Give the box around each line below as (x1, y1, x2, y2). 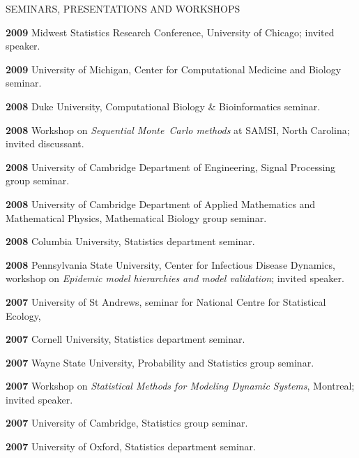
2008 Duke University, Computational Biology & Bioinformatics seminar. (6, 98, 321, 113)
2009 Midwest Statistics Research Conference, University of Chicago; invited (6, 24, 335, 39)
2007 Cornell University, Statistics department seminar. (6, 332, 245, 346)
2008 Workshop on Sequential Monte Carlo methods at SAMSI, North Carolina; (6, 122, 350, 137)
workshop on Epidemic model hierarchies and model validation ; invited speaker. (6, 271, 344, 286)
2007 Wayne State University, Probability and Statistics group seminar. (6, 355, 314, 369)
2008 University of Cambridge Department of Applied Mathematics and (6, 196, 316, 211)
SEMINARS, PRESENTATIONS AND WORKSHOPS (6, 1, 240, 15)
